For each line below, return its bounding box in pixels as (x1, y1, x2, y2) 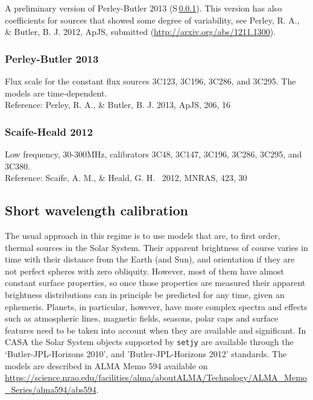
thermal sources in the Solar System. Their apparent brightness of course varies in (5, 241, 308, 253)
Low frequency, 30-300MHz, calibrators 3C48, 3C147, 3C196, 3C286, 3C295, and (5, 148, 302, 160)
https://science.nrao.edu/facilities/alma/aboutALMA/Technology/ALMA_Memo (5, 371, 307, 384)
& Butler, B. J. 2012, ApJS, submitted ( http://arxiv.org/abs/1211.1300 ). (5, 25, 276, 38)
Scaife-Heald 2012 (5, 124, 93, 139)
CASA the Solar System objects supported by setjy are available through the (5, 335, 294, 348)
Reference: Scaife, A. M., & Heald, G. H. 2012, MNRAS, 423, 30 (5, 171, 247, 184)
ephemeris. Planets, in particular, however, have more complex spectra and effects (5, 300, 308, 313)
